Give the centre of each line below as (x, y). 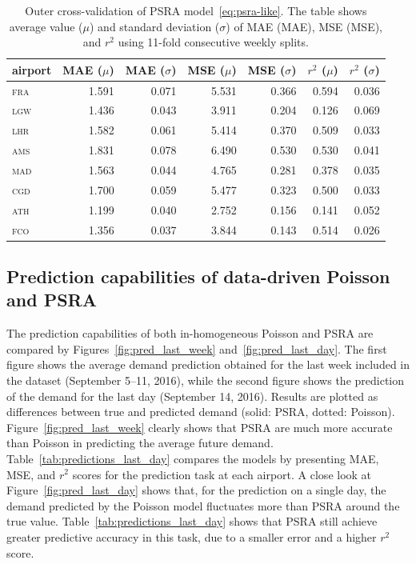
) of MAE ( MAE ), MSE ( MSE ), (304, 26)
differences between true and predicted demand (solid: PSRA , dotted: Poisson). (201, 412)
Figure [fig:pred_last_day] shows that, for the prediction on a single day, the (196, 490)
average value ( (46, 26)
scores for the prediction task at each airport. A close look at (222, 474)
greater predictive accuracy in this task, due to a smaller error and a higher (192, 536)
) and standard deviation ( (155, 26)
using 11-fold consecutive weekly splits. (213, 42)
